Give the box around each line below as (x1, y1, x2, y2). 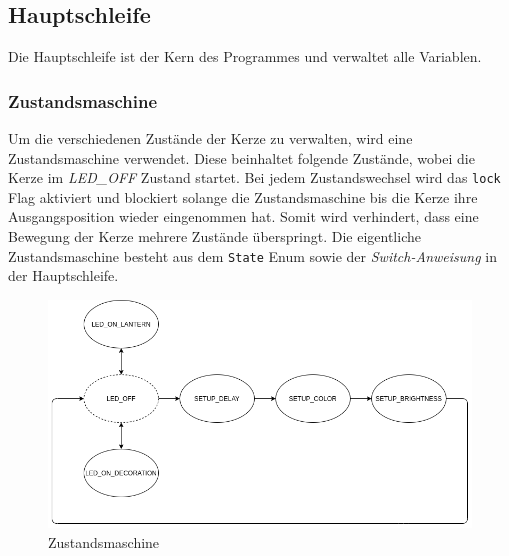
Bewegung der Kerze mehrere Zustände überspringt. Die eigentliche (8, 226, 421, 247)
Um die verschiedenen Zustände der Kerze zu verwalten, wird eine (8, 128, 413, 149)
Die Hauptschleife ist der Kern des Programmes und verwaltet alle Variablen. (8, 46, 482, 67)
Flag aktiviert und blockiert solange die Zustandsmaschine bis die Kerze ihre (8, 186, 478, 207)
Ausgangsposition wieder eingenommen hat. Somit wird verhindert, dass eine (8, 206, 479, 227)
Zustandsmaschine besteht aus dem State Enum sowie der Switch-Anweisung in (8, 245, 497, 266)
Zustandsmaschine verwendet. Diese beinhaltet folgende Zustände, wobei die (8, 147, 475, 168)
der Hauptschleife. (8, 265, 119, 286)
